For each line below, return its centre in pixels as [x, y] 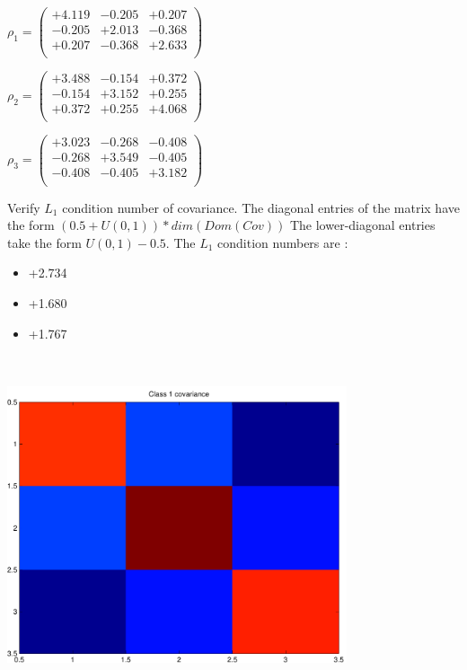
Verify [24, 207]
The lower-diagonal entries [362, 225]
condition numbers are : [283, 242]
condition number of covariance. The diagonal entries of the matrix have [261, 207]
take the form [44, 242]
